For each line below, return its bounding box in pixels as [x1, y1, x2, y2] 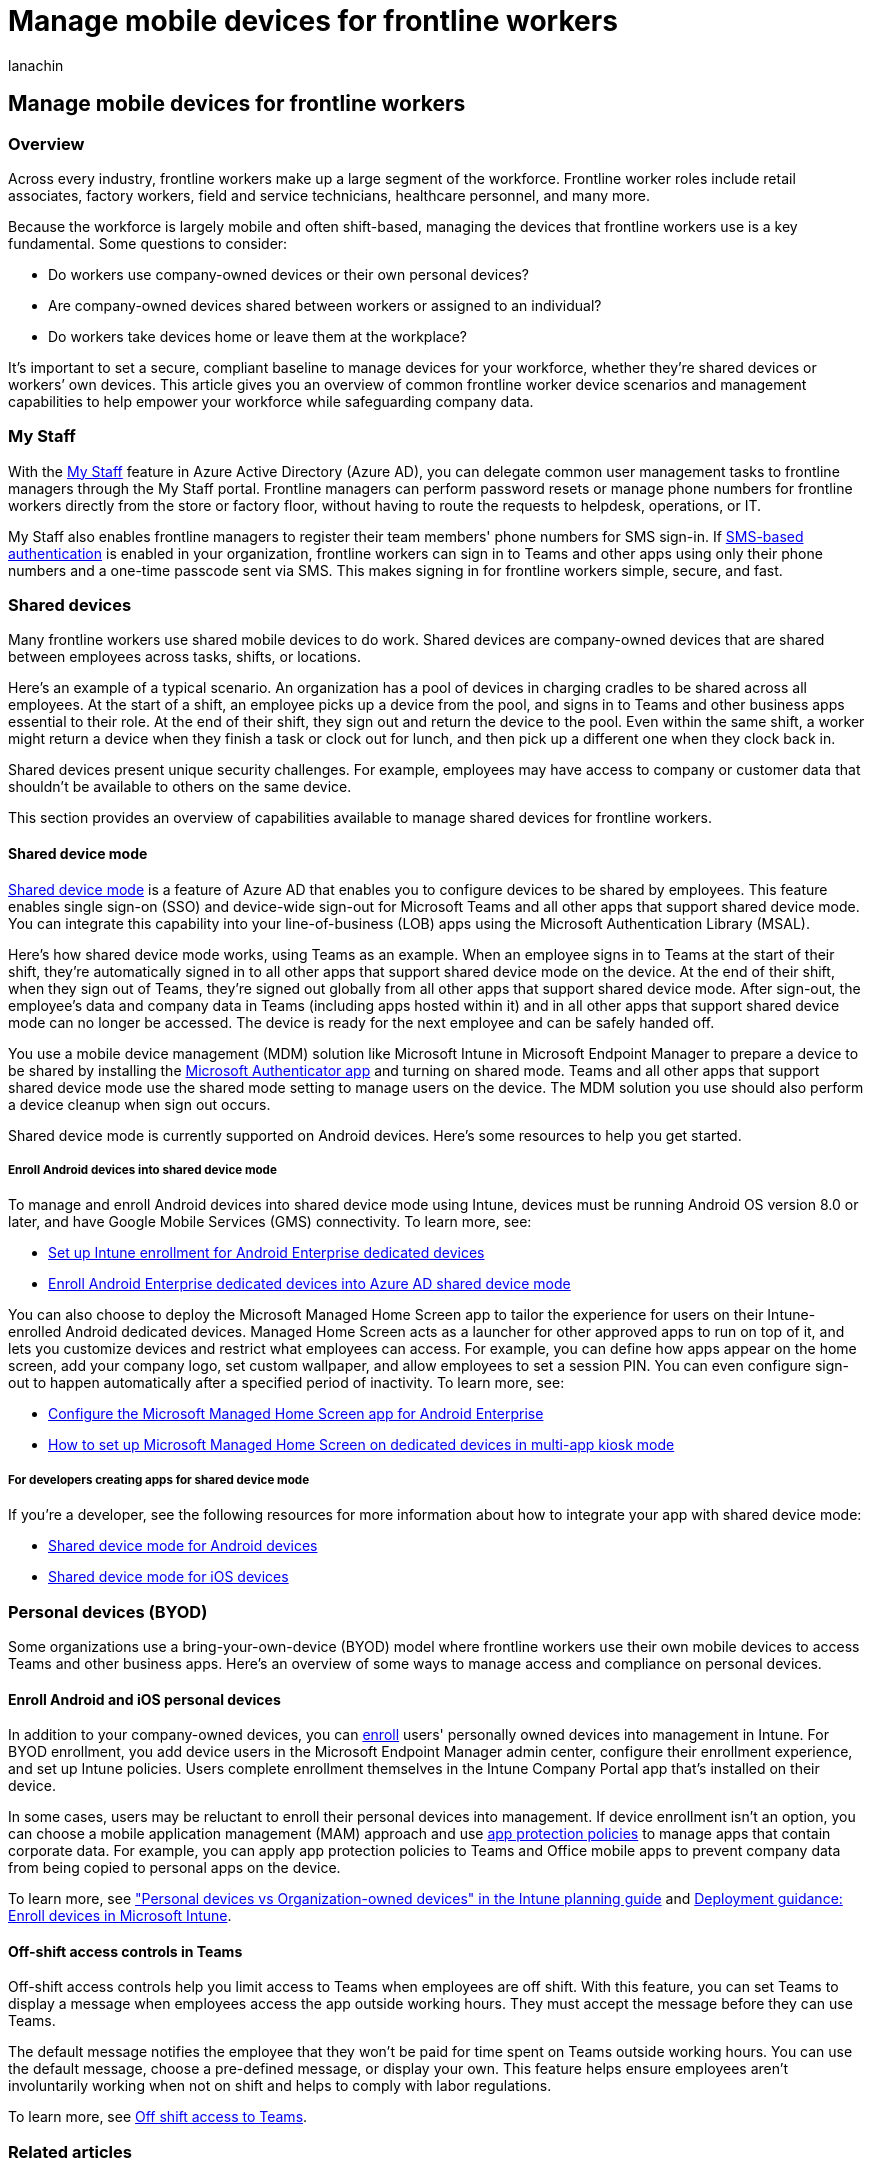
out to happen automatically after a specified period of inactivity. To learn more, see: [8, 1374, 565, 1392]
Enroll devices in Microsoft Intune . [8, 1907, 232, 1925]
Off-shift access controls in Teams [8, 1942, 243, 1960]
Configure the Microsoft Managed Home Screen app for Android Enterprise [48, 1405, 544, 1423]
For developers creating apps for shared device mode [8, 1472, 310, 1487]
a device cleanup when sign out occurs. [8, 1095, 271, 1113]
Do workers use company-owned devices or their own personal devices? [48, 265, 529, 283]
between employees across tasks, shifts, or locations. [8, 648, 361, 666]
